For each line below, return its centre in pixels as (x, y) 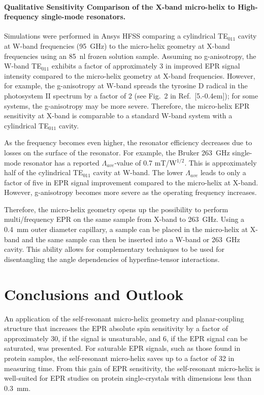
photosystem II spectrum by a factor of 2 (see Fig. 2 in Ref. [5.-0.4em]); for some (131, 95)
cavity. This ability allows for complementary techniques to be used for (114, 249)
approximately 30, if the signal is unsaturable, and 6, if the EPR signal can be (126, 338)
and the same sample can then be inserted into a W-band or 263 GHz (131, 239)
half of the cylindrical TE (44, 172)
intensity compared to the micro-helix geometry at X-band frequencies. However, (130, 75)
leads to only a (223, 172)
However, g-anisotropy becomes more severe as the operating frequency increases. (130, 192)
